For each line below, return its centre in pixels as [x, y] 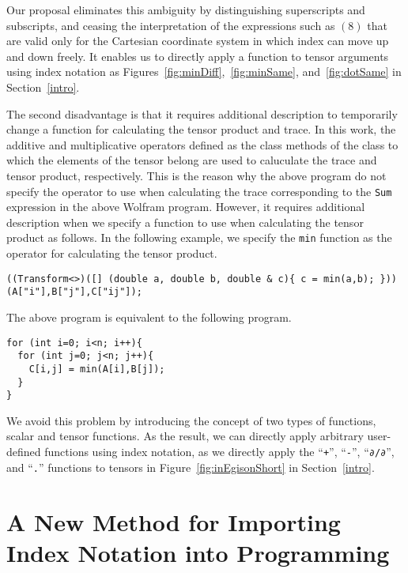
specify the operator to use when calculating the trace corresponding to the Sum [199, 191]
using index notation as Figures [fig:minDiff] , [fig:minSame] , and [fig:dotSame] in [204, 72]
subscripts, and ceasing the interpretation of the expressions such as [171, 25]
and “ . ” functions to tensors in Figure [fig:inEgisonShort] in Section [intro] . [191, 467]
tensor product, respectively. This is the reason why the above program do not [196, 175]
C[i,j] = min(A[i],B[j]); [97, 369]
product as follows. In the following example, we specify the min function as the [199, 237]
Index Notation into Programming [198, 552]
